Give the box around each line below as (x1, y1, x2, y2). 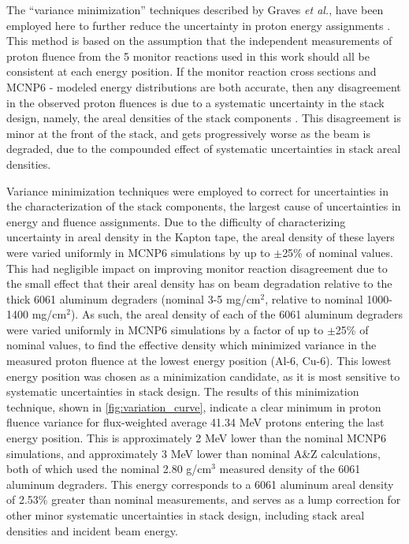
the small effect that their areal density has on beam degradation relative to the (6, 275, 392, 292)
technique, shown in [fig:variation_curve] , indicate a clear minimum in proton (6, 398, 381, 415)
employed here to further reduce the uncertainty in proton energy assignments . (6, 17, 391, 33)
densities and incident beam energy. (6, 522, 178, 538)
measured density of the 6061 (219, 460, 361, 477)
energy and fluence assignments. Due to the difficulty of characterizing (6, 213, 346, 229)
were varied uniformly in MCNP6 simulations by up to (6, 244, 270, 260)
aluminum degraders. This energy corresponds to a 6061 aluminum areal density (6, 475, 394, 492)
